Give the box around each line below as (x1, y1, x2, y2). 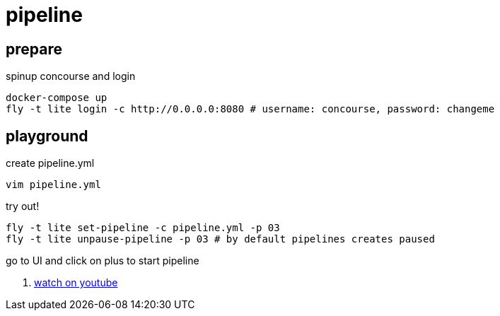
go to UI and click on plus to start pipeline (6, 254, 199, 267)
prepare (6, 40, 62, 58)
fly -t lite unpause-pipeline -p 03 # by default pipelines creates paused (6, 233, 435, 245)
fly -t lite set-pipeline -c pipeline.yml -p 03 (6, 222, 280, 234)
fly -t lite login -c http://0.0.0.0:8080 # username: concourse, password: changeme (6, 103, 495, 115)
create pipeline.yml (6, 157, 95, 170)
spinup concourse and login (6, 70, 136, 83)
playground (6, 127, 88, 145)
